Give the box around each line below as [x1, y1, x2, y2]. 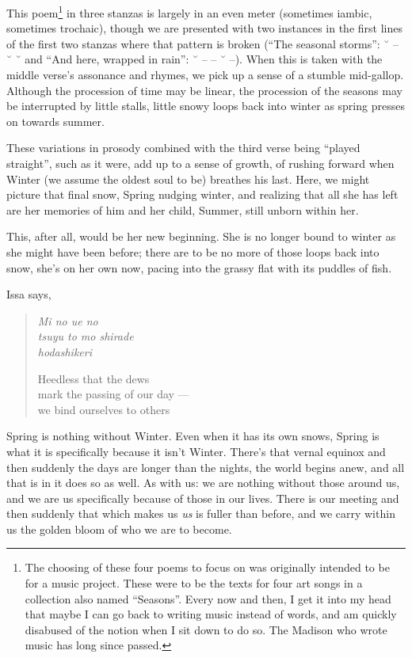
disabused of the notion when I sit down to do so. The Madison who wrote [25, 621, 387, 637]
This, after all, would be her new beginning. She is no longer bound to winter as [6, 228, 396, 245]
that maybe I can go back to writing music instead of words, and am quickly [25, 606, 397, 622]
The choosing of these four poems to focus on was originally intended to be [25, 559, 390, 576]
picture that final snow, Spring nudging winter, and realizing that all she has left [6, 186, 399, 203]
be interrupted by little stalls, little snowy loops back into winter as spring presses [6, 97, 405, 114]
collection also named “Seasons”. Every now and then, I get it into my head [25, 590, 391, 607]
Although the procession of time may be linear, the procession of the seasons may [6, 82, 402, 98]
